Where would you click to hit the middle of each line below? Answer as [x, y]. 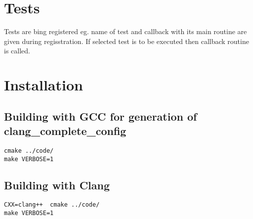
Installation [43, 85]
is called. [17, 51]
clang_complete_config [65, 131]
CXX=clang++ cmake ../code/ [52, 205]
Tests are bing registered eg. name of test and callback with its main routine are [126, 31]
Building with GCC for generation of [101, 116]
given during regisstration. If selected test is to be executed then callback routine [126, 41]
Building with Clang [57, 185]
